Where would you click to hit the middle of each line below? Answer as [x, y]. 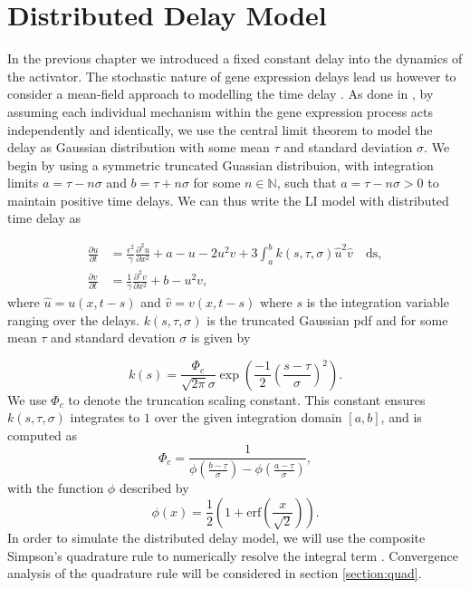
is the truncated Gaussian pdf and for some [327, 319]
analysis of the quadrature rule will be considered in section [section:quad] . [215, 573]
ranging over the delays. [73, 319]
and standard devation [113, 338]
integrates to [105, 417]
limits [23, 183]
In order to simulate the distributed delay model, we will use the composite [216, 537]
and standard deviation [348, 147]
